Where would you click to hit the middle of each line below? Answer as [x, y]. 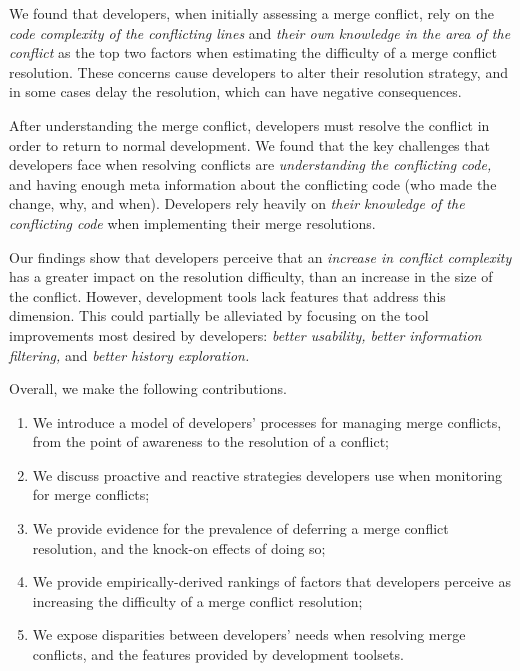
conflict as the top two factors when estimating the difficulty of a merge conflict [253, 52]
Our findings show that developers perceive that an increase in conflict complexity [260, 256]
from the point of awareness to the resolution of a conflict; [210, 441]
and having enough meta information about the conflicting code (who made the [253, 183]
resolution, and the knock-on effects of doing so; [179, 547]
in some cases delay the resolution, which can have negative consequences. [235, 91]
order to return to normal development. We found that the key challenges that [249, 144]
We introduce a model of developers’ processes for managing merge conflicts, [267, 421]
